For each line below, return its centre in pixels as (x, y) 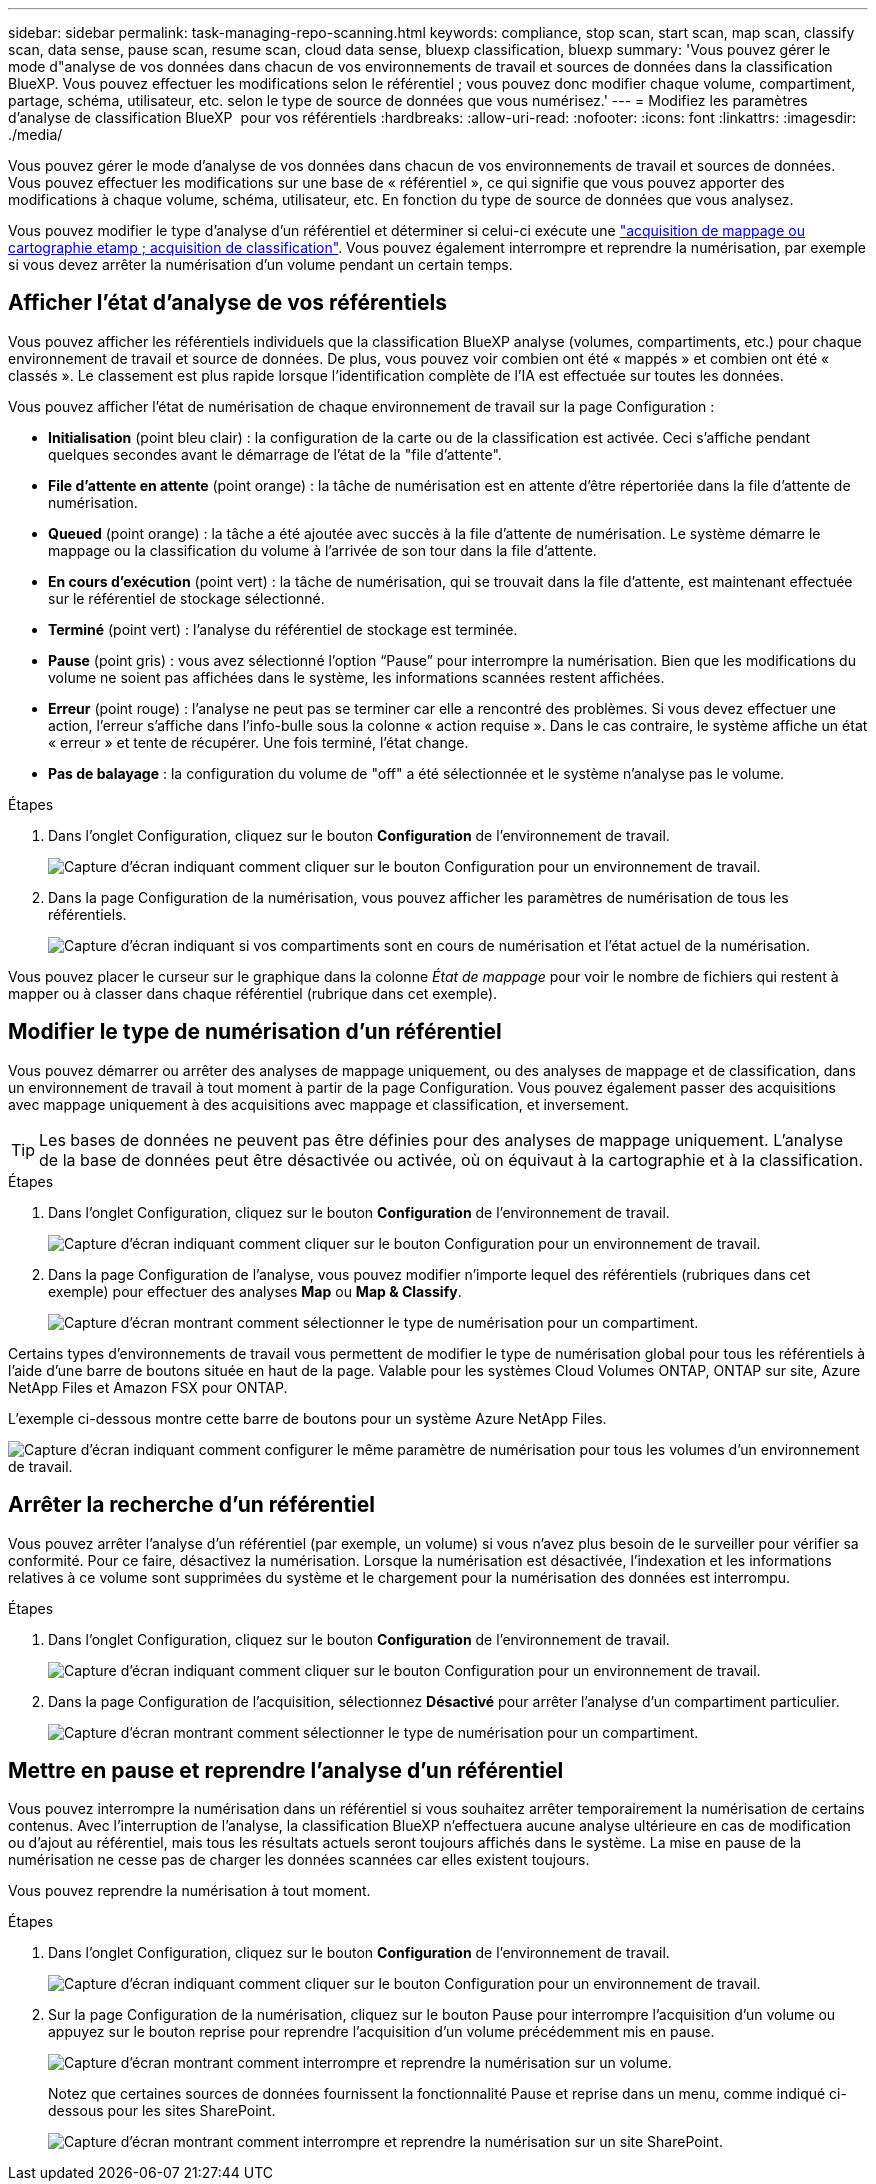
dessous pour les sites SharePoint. (162, 2111)
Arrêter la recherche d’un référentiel (191, 1505)
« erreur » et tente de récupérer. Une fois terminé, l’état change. (258, 742)
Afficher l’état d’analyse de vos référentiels (228, 303)
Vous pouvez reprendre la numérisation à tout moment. (189, 1891)
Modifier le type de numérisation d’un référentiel (255, 1032)
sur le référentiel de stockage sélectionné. (186, 598)
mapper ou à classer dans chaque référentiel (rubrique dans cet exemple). (253, 993)
